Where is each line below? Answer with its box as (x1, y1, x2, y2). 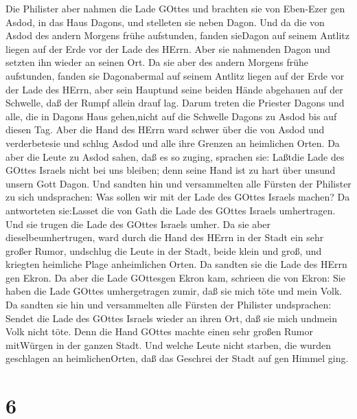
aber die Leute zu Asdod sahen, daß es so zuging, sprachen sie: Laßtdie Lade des (5, 149, 345, 163)
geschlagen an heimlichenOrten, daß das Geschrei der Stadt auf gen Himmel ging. (5, 351, 349, 365)
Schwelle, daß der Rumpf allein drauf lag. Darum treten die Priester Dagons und (5, 95, 345, 110)
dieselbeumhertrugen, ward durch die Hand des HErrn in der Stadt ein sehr (5, 230, 324, 245)
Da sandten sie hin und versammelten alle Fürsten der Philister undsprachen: (5, 297, 332, 312)
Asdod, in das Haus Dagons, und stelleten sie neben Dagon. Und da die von (5, 14, 325, 29)
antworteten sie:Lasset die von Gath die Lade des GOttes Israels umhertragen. (5, 203, 336, 217)
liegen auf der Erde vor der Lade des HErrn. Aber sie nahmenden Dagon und (5, 41, 330, 56)
